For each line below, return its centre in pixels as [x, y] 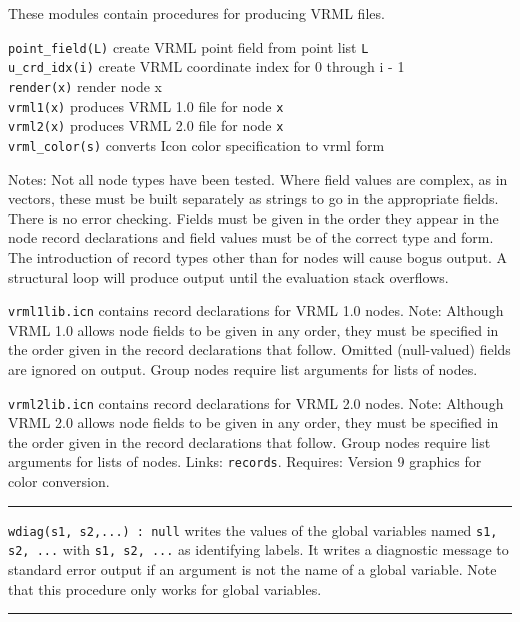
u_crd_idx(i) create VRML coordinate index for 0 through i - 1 [206, 66]
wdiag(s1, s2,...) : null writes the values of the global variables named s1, [253, 529]
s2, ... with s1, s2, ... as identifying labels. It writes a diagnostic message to [258, 549]
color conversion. [59, 481]
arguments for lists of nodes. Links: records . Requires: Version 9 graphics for [245, 461]
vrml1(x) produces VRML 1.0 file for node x [146, 105]
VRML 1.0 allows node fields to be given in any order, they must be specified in [253, 329]
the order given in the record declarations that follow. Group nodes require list [249, 441]
